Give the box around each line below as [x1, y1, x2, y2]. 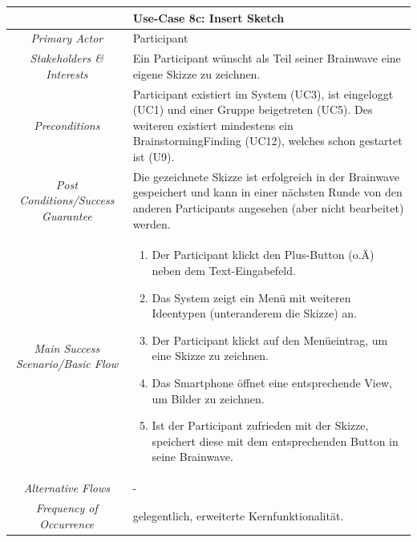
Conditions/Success [19, 192, 115, 208]
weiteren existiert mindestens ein [132, 116, 294, 133]
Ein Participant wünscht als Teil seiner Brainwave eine [132, 50, 401, 67]
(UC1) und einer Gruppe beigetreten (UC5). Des [132, 101, 373, 118]
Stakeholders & [30, 50, 104, 67]
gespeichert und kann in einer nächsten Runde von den [132, 184, 403, 200]
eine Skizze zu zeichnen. [152, 347, 269, 364]
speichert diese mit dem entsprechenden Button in [152, 432, 399, 449]
